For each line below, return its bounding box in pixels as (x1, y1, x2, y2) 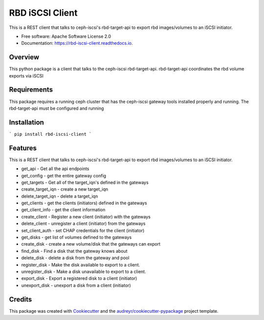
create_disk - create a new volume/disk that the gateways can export (21, 241, 161, 247)
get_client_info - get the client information (21, 207, 106, 213)
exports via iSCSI (9, 73, 44, 78)
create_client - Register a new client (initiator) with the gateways (21, 214, 151, 220)
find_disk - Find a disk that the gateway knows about (21, 248, 128, 254)
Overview (9, 53, 40, 61)
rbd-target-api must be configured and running (9, 105, 104, 111)
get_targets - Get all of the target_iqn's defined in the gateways (21, 179, 149, 185)
